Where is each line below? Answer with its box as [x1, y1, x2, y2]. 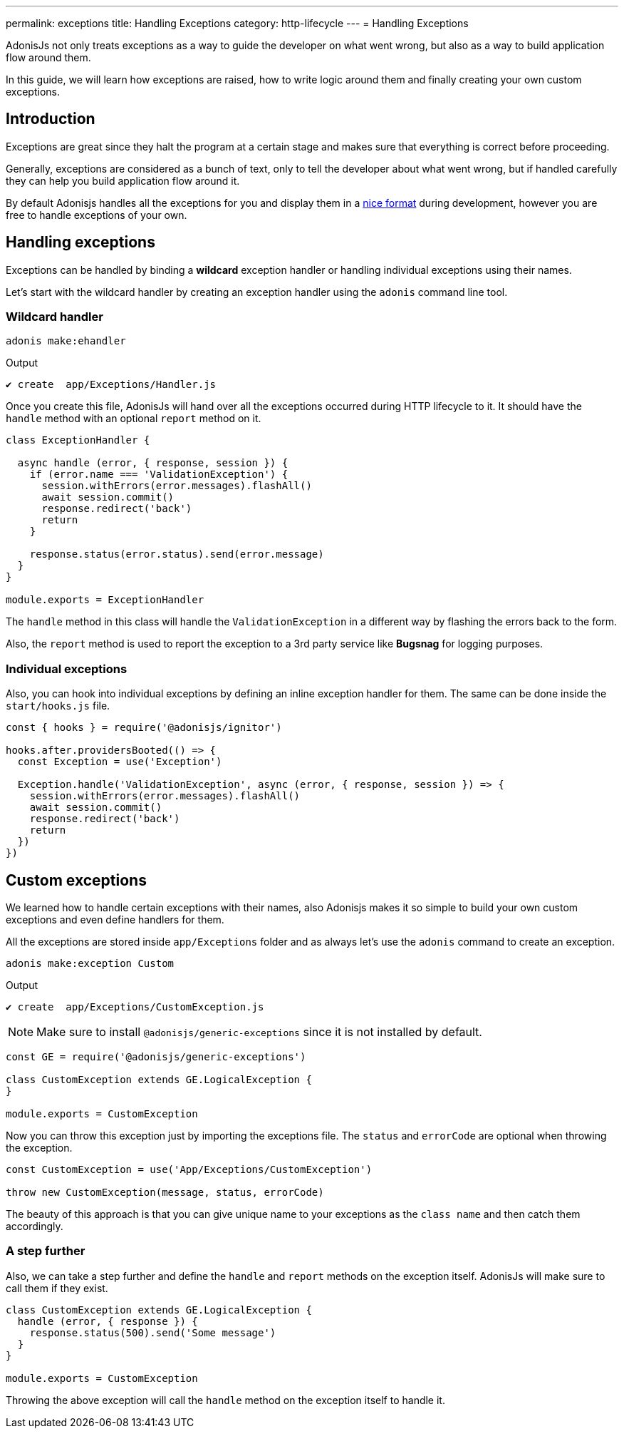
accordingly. [6, 1220, 63, 1233]
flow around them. [6, 51, 91, 63]
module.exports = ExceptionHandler [6, 594, 204, 606]
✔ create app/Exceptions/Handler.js [6, 379, 217, 391]
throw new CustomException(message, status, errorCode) [6, 1187, 324, 1199]
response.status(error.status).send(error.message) [29, 548, 324, 560]
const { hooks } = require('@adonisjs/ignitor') [6, 722, 282, 734]
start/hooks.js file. [6, 700, 110, 712]
